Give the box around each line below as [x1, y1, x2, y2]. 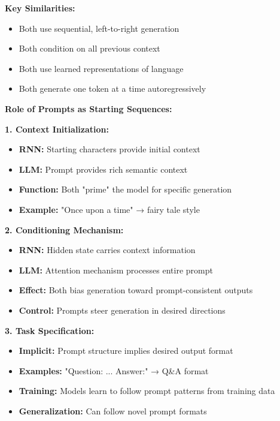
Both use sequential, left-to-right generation [19, 22, 179, 34]
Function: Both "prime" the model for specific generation [19, 183, 232, 196]
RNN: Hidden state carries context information [19, 243, 196, 256]
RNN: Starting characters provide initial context [19, 143, 200, 155]
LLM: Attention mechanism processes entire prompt [19, 263, 213, 276]
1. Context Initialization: [5, 122, 109, 135]
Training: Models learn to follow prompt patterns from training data [19, 384, 275, 397]
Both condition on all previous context [19, 42, 160, 55]
